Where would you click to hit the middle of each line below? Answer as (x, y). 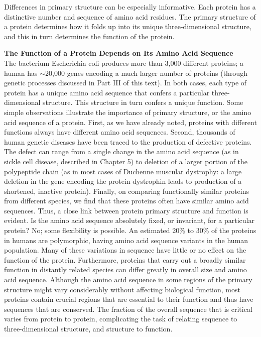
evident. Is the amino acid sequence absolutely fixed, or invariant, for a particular (129, 220)
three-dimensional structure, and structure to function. (88, 328)
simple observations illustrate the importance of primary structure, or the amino (128, 112)
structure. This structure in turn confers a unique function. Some (143, 102)
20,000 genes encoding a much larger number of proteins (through (146, 73)
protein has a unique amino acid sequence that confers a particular (107, 92)
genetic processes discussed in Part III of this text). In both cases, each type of (125, 83)
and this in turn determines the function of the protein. (89, 36)
